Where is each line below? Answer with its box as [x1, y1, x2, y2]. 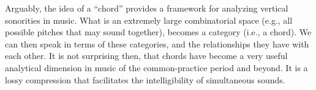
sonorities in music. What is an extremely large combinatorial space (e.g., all [5, 13, 293, 26]
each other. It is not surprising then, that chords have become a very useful [5, 49, 288, 62]
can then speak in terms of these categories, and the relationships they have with [5, 37, 309, 50]
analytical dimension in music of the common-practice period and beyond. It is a [5, 61, 308, 74]
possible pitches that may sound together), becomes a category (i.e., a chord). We [5, 26, 312, 38]
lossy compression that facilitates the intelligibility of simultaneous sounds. [5, 73, 285, 86]
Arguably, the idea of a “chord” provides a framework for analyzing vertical [5, 2, 288, 14]
